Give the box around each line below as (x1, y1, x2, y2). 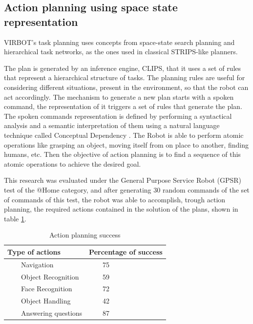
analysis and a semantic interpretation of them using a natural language (4, 120, 220, 130)
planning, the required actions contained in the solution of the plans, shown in (4, 204, 238, 214)
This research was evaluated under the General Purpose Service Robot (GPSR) (4, 175, 242, 185)
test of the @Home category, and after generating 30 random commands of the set (4, 184, 250, 194)
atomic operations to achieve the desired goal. (4, 158, 141, 169)
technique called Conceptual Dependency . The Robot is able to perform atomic (4, 130, 244, 140)
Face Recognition (21, 283, 72, 294)
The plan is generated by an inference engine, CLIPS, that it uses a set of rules (4, 63, 241, 73)
